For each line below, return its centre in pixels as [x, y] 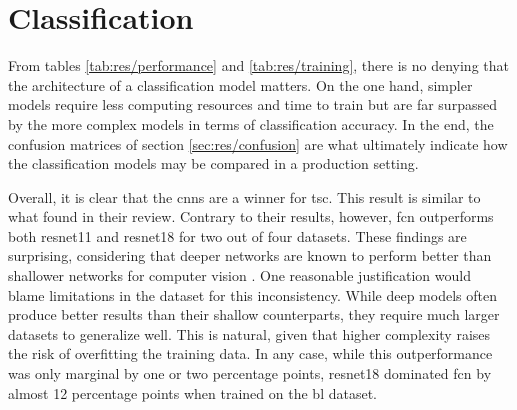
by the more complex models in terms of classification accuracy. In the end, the [251, 123]
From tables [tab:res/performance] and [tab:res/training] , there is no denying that [258, 65]
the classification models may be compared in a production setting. [213, 163]
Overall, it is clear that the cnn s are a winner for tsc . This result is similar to [244, 196]
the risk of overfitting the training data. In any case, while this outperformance [250, 353]
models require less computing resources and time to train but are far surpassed [252, 104]
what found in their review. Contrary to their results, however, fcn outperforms [251, 216]
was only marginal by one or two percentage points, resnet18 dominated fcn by [250, 373]
